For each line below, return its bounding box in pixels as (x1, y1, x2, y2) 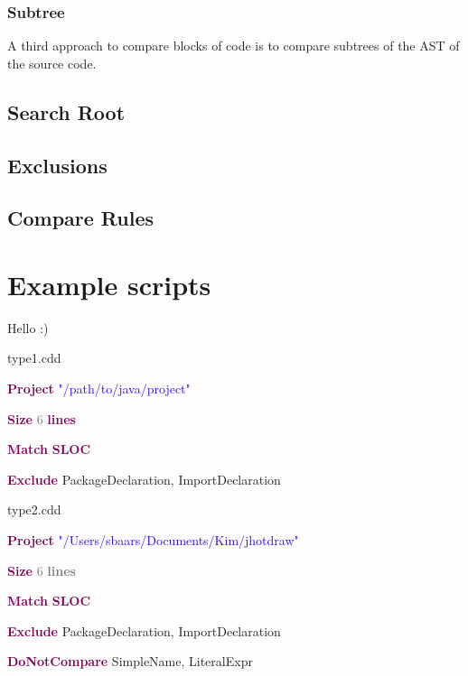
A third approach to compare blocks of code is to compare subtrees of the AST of (7, 36, 460, 55)
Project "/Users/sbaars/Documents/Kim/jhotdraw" (7, 531, 299, 550)
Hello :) (7, 318, 49, 337)
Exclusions (7, 151, 108, 179)
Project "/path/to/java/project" (7, 379, 191, 398)
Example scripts (7, 265, 211, 302)
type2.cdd (7, 500, 61, 519)
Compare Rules (7, 204, 154, 232)
